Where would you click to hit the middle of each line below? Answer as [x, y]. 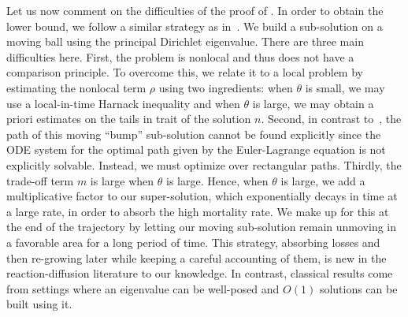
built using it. [39, 304]
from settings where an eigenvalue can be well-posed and [143, 288]
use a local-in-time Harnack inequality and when [123, 103]
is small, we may [345, 87]
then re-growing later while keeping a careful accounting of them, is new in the [197, 257]
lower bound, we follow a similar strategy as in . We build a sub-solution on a [195, 26]
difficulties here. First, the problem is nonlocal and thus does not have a [180, 56]
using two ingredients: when [226, 87]
